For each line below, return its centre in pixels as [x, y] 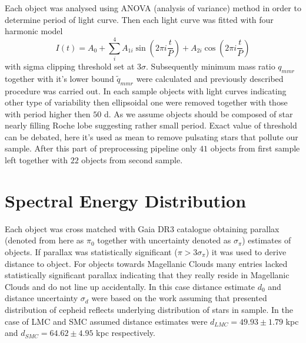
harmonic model [34, 31]
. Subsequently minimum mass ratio [211, 66]
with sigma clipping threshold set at [70, 66]
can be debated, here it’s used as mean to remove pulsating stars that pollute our [152, 136]
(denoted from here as [44, 240]
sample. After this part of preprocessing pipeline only [101, 148]
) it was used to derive [246, 251]
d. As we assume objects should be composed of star [198, 113]
